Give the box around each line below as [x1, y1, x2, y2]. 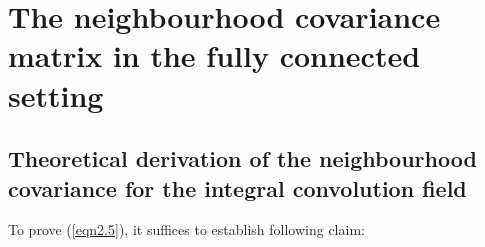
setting [8, 74, 104, 115]
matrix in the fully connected [8, 35, 421, 76]
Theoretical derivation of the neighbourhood [8, 143, 477, 174]
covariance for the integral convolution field [8, 172, 467, 203]
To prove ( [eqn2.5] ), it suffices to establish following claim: [8, 219, 365, 240]
